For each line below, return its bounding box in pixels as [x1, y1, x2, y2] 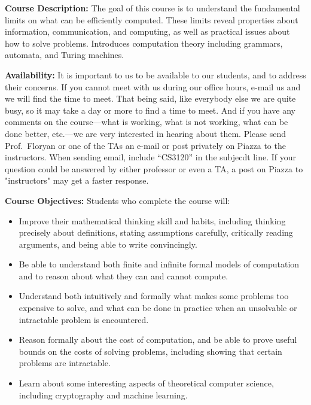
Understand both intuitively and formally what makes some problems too [19, 290, 289, 302]
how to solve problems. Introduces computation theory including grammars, [5, 36, 283, 49]
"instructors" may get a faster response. [5, 174, 149, 187]
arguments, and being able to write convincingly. [19, 237, 197, 250]
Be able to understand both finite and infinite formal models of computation [19, 258, 300, 270]
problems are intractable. [19, 357, 111, 369]
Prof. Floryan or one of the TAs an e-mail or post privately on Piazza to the [5, 139, 286, 151]
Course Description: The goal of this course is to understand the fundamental [5, 2, 300, 14]
